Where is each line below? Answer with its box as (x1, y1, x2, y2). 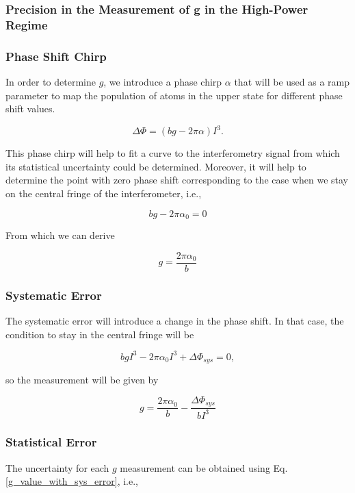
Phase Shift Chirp (5, 47, 107, 64)
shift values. (5, 101, 55, 116)
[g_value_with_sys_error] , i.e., (5, 474, 138, 488)
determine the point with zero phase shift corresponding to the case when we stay (5, 173, 349, 187)
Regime (5, 16, 48, 33)
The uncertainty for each (5, 460, 109, 475)
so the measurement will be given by (5, 372, 159, 387)
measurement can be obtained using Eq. (120, 460, 288, 475)
